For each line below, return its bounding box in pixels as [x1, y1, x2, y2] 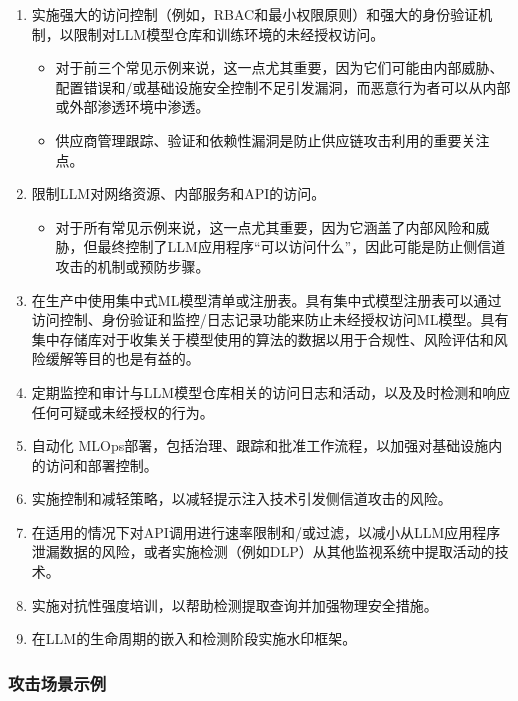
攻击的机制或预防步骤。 [55, 255, 210, 276]
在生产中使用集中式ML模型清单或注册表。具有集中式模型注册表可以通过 [31, 289, 502, 310]
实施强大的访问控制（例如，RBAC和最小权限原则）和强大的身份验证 [31, 4, 479, 24]
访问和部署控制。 [45, 454, 158, 475]
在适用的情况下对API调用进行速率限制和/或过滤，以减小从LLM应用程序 [31, 521, 501, 542]
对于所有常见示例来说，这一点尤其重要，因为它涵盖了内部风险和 [55, 216, 476, 237]
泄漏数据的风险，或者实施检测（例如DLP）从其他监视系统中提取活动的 [31, 541, 495, 562]
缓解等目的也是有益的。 [45, 348, 200, 369]
